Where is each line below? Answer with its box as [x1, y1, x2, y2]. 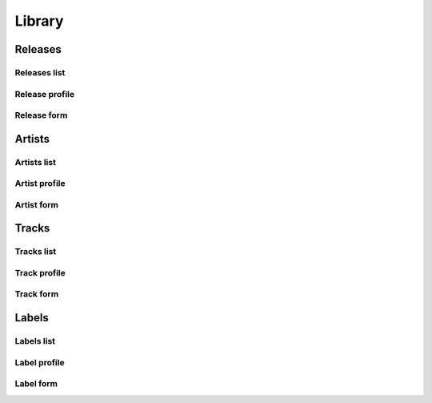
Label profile [14, 357, 65, 368]
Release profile [14, 88, 75, 99]
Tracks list [14, 246, 57, 257]
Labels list [14, 336, 56, 347]
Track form [14, 288, 59, 300]
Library [14, 12, 64, 30]
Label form [14, 378, 58, 389]
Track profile [14, 267, 66, 278]
